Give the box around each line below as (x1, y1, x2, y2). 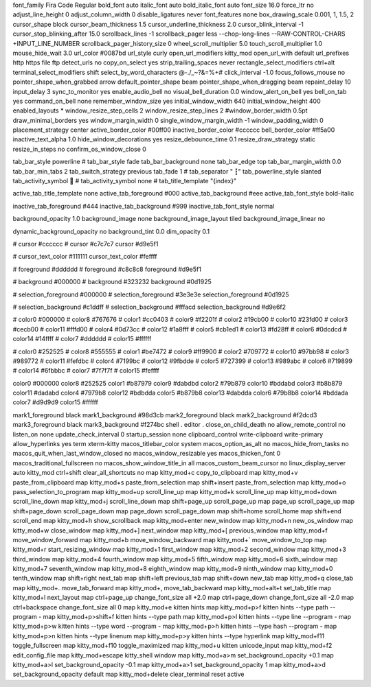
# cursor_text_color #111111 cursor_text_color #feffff (12, 253, 157, 261)
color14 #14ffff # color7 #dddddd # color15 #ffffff (12, 335, 152, 343)
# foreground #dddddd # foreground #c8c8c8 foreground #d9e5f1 (12, 265, 202, 273)
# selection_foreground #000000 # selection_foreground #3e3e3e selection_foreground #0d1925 (12, 290, 289, 299)
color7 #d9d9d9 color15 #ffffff (12, 398, 99, 406)
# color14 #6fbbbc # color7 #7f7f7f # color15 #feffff (12, 366, 159, 375)
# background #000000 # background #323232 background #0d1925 (12, 278, 212, 286)
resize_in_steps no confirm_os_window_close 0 (12, 145, 147, 153)
